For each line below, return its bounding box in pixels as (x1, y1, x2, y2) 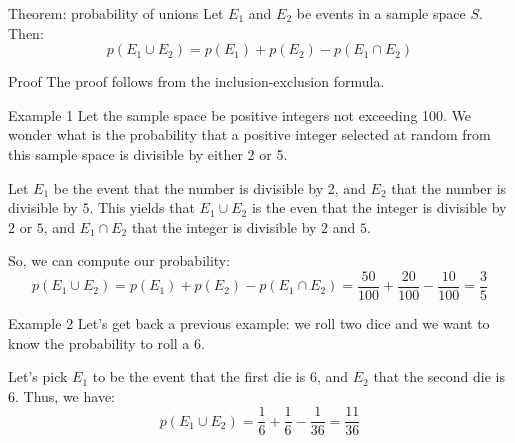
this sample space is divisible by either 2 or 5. (8, 143, 288, 164)
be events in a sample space (296, 3, 466, 23)
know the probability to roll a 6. (8, 332, 205, 353)
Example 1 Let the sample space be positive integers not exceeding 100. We (8, 104, 472, 125)
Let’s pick (8, 366, 68, 387)
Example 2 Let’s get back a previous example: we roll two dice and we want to (8, 313, 490, 333)
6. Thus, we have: (8, 385, 116, 406)
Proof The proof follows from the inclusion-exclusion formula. (8, 71, 385, 92)
